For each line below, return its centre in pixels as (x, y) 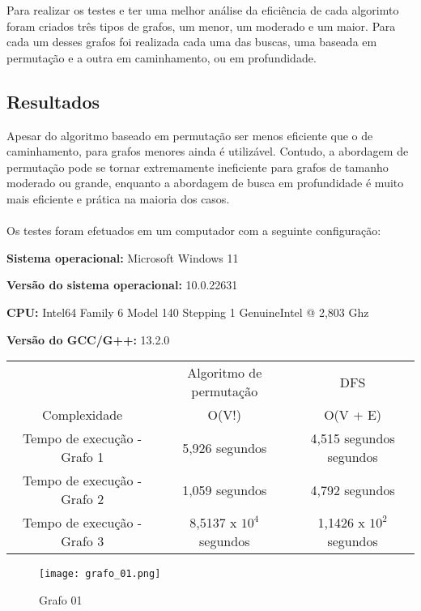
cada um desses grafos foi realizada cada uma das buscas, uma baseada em (192, 42)
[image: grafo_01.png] (100, 574)
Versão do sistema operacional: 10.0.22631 (122, 285)
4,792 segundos (353, 489)
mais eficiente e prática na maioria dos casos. (118, 198)
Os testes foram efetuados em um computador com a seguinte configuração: (194, 231)
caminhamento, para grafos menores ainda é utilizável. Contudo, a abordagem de (208, 151)
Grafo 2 (83, 499)
